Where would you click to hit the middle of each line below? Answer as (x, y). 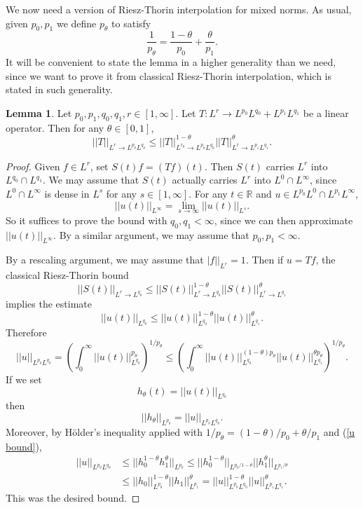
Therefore (26, 332)
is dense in (67, 193)
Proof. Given (33, 166)
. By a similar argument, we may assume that (151, 234)
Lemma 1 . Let (39, 113)
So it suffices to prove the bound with (87, 220)
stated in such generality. (59, 89)
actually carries (205, 180)
